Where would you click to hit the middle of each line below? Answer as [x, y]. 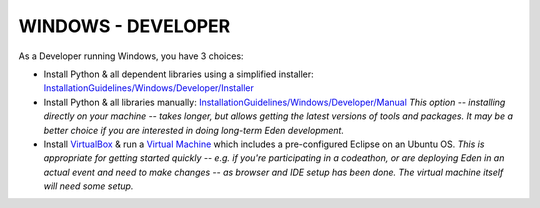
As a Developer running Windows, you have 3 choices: [131, 56]
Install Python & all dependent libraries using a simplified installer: [178, 74]
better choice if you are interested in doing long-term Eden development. [194, 130]
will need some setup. [88, 186]
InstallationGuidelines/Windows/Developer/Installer [149, 88]
